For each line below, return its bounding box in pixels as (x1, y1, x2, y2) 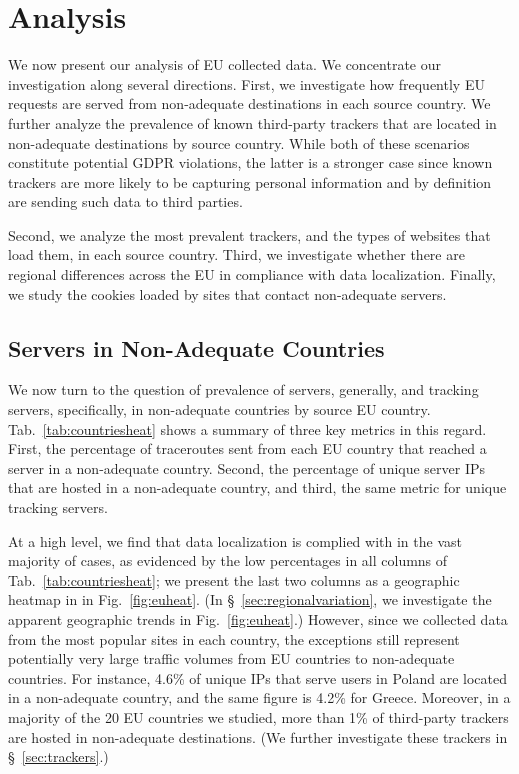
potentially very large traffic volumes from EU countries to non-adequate (8, 648, 455, 669)
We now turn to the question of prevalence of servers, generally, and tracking (8, 379, 479, 400)
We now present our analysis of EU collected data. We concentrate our (8, 54, 442, 75)
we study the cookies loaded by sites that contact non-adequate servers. (8, 283, 447, 304)
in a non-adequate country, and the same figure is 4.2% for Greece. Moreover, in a (8, 687, 511, 708)
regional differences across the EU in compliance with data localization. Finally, (8, 264, 496, 285)
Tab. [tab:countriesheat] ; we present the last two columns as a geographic (8, 569, 460, 590)
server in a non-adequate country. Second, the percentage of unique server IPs (8, 457, 486, 478)
